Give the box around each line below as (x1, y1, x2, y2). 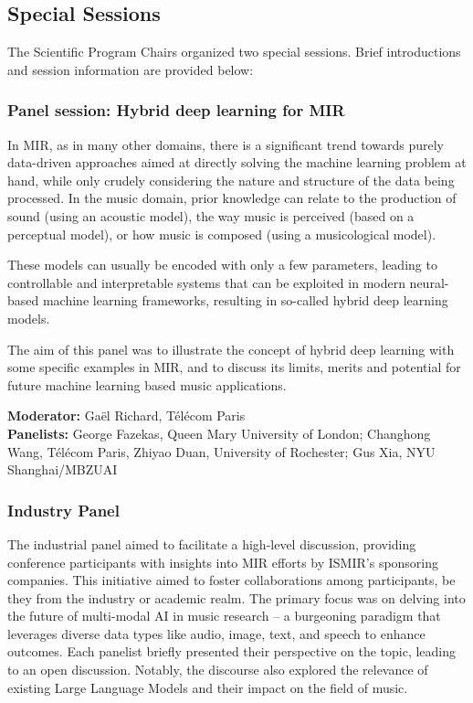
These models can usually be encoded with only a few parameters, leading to (7, 255, 437, 274)
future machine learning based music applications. (7, 375, 287, 394)
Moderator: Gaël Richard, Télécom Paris (7, 406, 246, 425)
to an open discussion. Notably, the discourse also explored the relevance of (7, 660, 428, 679)
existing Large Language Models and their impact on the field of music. (7, 677, 408, 697)
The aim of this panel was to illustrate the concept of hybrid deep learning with (7, 339, 455, 358)
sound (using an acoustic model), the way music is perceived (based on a (7, 206, 415, 225)
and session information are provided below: (7, 59, 254, 79)
